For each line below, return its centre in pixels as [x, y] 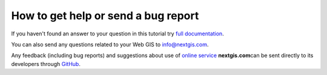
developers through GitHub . [46, 64]
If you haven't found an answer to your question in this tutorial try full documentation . [117, 34]
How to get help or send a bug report [105, 16]
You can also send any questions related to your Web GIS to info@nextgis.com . [110, 44]
